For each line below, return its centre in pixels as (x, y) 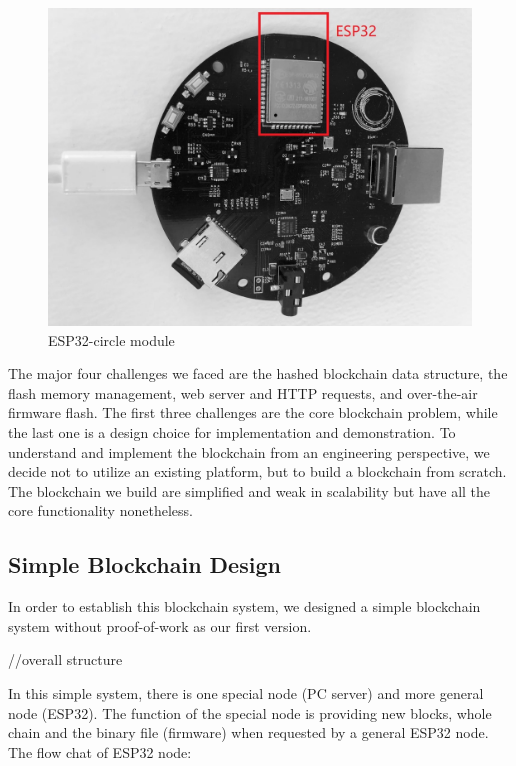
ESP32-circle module (111, 339)
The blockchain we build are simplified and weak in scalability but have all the (249, 490)
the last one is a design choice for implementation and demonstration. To (232, 431)
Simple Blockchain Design (144, 564)
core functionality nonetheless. (100, 510)
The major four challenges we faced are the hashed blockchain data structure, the (258, 373)
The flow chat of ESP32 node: (100, 751)
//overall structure (65, 659)
